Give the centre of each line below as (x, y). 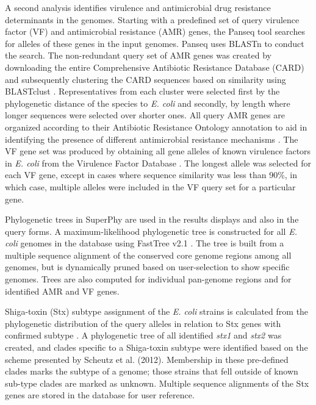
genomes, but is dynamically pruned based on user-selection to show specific (147, 267)
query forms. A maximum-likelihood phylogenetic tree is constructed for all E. (151, 231)
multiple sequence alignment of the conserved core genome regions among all (148, 255)
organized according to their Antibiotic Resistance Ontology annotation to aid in (156, 127)
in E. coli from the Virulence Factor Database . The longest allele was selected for (158, 163)
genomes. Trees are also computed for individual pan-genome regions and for (148, 279)
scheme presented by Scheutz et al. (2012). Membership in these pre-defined (147, 359)
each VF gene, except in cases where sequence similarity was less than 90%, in (151, 175)
